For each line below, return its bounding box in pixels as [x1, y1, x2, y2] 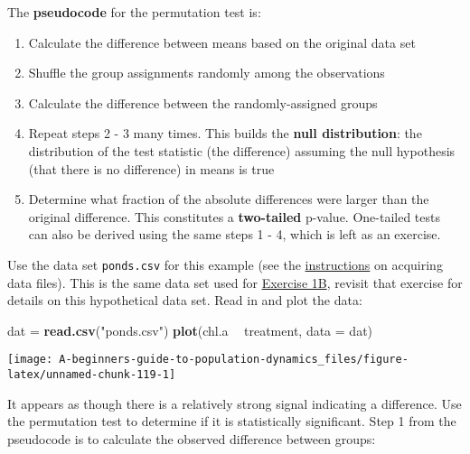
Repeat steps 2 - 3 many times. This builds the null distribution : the [28, 124, 422, 143]
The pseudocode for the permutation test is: [7, 3, 261, 21]
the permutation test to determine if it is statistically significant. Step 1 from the [7, 412, 456, 431]
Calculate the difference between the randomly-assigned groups [28, 93, 378, 112]
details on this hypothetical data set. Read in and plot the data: [7, 291, 362, 310]
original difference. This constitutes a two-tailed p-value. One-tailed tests [28, 207, 440, 226]
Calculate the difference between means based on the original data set [28, 32, 416, 51]
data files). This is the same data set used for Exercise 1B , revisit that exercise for [7, 273, 463, 292]
